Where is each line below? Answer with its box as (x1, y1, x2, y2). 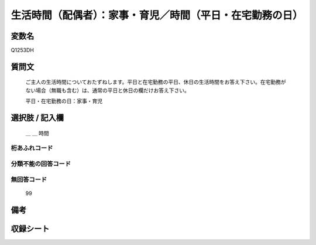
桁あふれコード (11, 144, 53, 152)
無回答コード (11, 175, 47, 183)
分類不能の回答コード (11, 159, 71, 168)
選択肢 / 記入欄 (11, 113, 64, 123)
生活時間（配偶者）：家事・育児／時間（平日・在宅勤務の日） (11, 9, 304, 22)
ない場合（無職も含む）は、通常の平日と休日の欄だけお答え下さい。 (25, 87, 190, 94)
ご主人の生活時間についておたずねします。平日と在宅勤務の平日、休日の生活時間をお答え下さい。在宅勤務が (25, 79, 286, 86)
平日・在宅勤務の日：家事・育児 (25, 97, 102, 105)
